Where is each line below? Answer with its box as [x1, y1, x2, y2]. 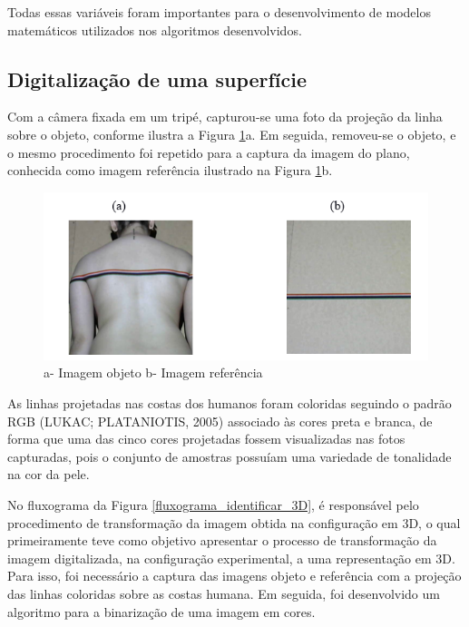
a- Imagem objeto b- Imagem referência [44, 363, 263, 382]
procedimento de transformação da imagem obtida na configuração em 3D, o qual [7, 513, 461, 532]
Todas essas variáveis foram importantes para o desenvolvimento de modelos [7, 3, 431, 21]
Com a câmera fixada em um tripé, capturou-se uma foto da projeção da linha [7, 107, 443, 126]
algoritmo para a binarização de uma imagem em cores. [7, 602, 316, 621]
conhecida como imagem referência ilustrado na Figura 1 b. [7, 161, 333, 180]
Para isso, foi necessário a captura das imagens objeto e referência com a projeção [7, 566, 462, 585]
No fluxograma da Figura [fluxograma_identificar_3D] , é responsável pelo [7, 495, 419, 514]
